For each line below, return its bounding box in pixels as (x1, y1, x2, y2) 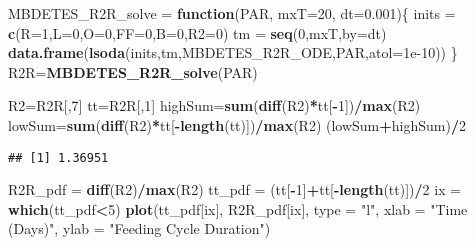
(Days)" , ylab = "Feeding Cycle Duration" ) (8, 218, 271, 239)
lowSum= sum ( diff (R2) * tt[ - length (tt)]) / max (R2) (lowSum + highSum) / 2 (8, 114, 467, 135)
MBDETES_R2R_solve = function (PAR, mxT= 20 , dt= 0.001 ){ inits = (8, 3, 456, 23)
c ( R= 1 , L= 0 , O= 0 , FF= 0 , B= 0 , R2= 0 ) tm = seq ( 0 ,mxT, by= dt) (8, 22, 387, 43)
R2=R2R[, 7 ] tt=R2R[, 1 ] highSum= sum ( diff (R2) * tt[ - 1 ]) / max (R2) (8, 95, 421, 116)
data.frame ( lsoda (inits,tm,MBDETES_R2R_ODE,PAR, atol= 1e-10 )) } (8, 42, 458, 63)
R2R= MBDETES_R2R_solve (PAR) (8, 61, 258, 82)
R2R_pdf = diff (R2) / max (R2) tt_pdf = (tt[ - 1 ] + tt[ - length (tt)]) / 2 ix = (8, 179, 462, 200)
